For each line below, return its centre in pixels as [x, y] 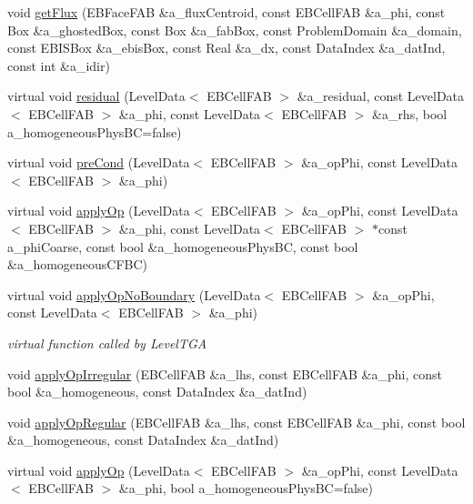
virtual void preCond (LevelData [99, 162]
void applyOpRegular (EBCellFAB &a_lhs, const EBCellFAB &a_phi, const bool [236, 422]
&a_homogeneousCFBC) [78, 264]
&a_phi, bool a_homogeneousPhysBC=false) [246, 488]
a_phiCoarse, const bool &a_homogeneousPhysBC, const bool [183, 246]
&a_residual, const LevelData [381, 96]
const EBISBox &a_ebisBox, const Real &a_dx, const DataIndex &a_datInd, [226, 48]
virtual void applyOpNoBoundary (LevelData [134, 294]
